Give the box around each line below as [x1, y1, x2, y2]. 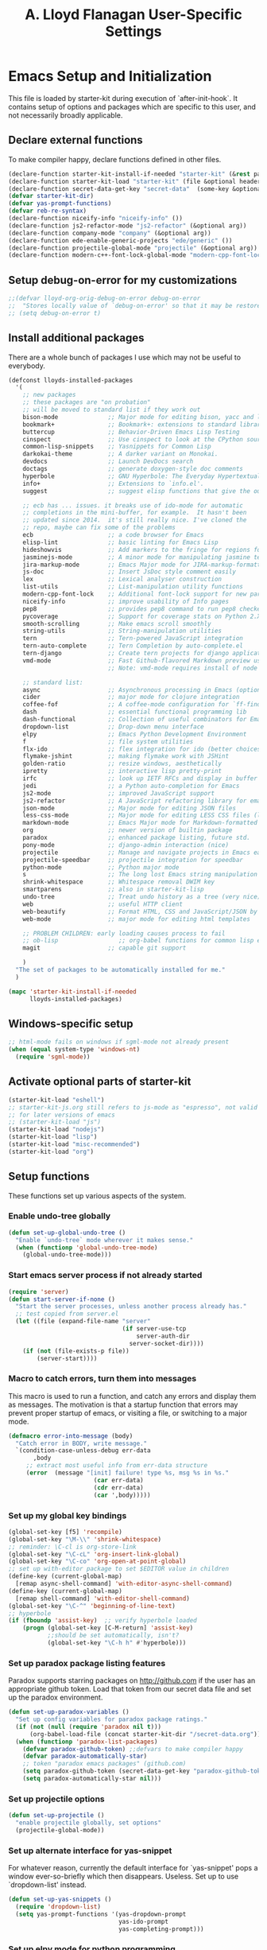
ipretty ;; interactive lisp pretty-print [22, 767, 222, 775]
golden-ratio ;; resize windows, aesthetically [22, 759, 222, 768]
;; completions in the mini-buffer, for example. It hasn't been [22, 509, 247, 517]
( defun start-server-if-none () [8, 1295, 115, 1303]
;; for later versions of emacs [8, 1111, 115, 1119]
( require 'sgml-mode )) [15, 1053, 91, 1061]
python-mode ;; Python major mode [22, 863, 180, 872]
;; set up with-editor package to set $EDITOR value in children [8, 1565, 229, 1573]
